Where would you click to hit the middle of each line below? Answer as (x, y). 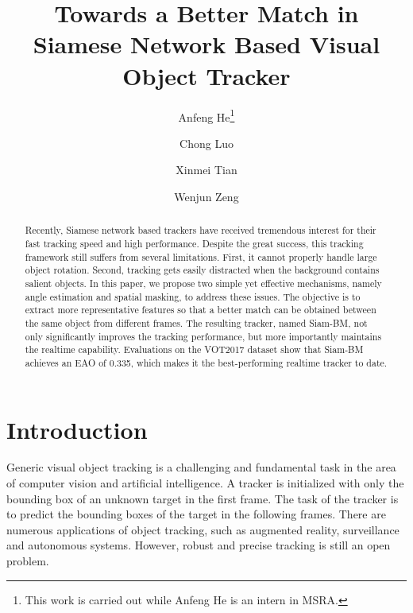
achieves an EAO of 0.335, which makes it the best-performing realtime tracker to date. (206, 362)
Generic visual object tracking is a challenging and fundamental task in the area (201, 467)
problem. (28, 561)
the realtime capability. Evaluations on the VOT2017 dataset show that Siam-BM (194, 349)
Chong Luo (206, 143)
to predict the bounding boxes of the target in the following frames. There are (196, 514)
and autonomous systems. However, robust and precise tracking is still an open (199, 545)
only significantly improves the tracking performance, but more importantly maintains (203, 336)
